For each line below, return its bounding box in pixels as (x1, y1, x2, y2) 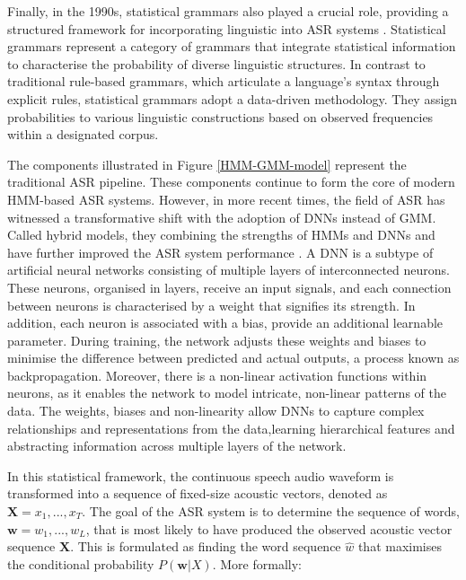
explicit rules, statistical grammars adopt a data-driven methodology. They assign (7, 89, 458, 108)
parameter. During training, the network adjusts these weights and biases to (7, 330, 426, 349)
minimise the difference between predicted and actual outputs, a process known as (7, 348, 460, 367)
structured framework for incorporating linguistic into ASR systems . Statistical (7, 19, 446, 38)
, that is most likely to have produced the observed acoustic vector (85, 519, 453, 538)
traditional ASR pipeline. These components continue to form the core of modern (7, 172, 455, 191)
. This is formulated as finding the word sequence (70, 537, 341, 556)
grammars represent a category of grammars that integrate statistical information (7, 37, 456, 56)
